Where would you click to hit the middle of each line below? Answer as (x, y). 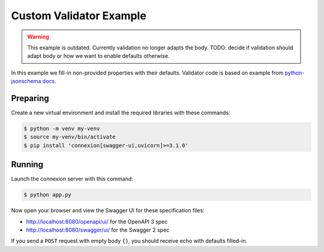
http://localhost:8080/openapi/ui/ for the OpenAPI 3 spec (97, 221)
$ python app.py (48, 195)
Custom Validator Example (79, 16)
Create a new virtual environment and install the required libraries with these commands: (121, 113)
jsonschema (26, 81)
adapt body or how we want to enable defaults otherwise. (99, 56)
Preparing (30, 98)
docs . (49, 81)
